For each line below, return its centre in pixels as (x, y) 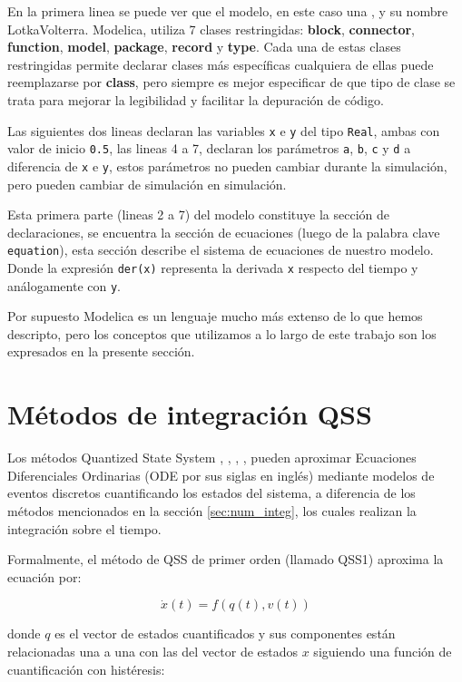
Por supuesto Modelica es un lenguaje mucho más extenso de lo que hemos (215, 316)
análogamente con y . (64, 285)
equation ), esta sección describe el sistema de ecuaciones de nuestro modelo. (221, 250)
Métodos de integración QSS (190, 414)
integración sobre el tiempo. (84, 528)
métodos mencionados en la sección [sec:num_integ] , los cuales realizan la (212, 510)
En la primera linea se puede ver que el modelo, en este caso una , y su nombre (228, 11)
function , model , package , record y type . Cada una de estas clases (204, 47)
